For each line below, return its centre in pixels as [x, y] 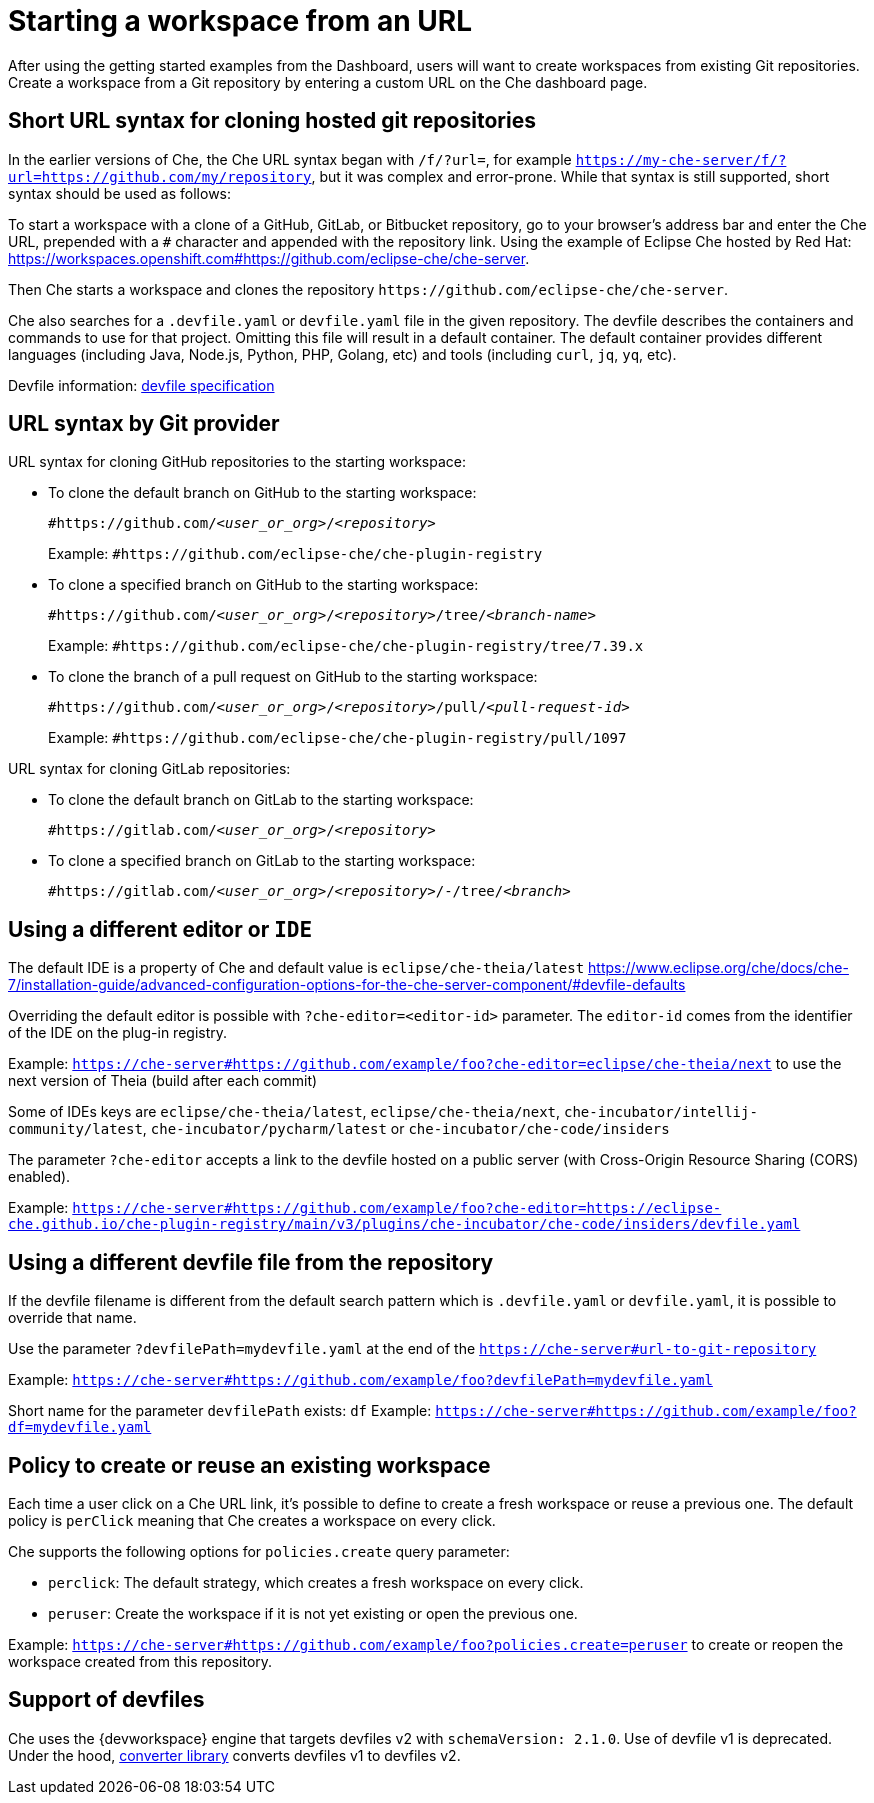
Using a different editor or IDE [160, 929]
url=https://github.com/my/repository [160, 176]
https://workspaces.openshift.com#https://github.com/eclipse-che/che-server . [269, 258]
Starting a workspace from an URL [240, 21]
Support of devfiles [106, 1700]
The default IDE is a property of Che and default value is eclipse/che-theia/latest [296, 968]
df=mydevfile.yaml [80, 1427]
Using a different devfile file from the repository [251, 1262]
